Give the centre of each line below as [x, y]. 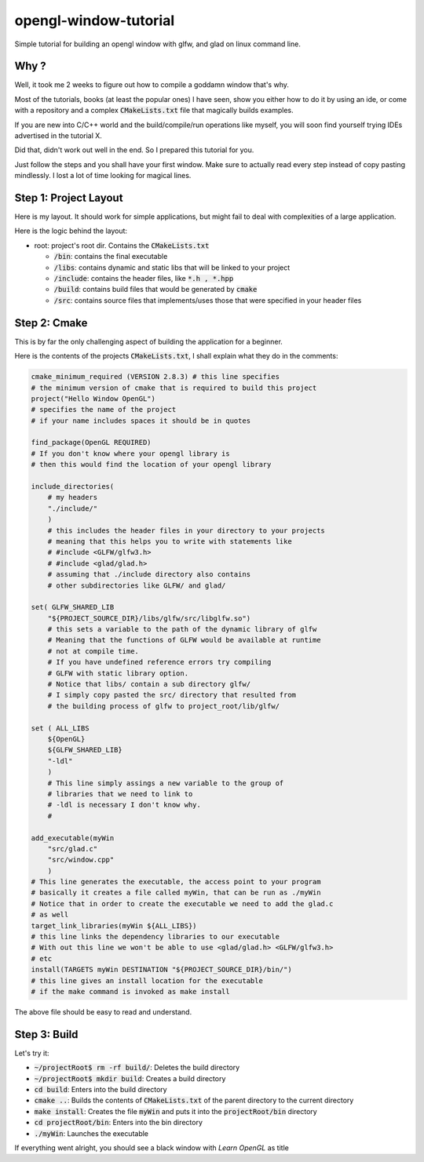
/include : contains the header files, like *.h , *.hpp [144, 279]
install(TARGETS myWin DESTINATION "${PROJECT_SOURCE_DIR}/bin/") [161, 970]
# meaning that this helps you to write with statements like [170, 541]
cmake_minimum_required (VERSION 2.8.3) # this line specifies [155, 377]
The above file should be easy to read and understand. [103, 1011]
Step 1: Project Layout [69, 198]
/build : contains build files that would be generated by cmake [155, 290]
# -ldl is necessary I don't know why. [124, 805]
